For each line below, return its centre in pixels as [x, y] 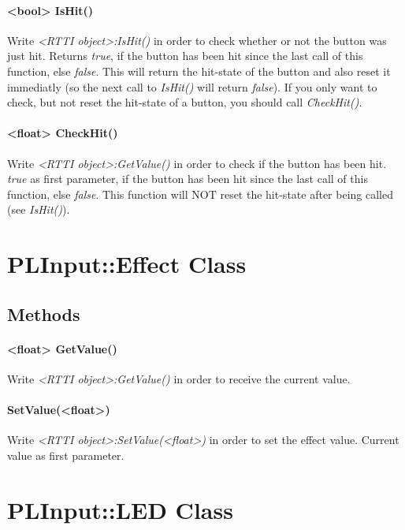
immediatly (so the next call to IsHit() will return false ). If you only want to [192, 86]
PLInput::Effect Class [127, 264]
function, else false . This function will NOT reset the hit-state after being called [200, 194]
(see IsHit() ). [39, 209]
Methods [44, 314]
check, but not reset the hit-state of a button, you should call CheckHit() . [185, 102]
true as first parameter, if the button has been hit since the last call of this [188, 179]
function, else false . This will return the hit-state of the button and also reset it [199, 71]
